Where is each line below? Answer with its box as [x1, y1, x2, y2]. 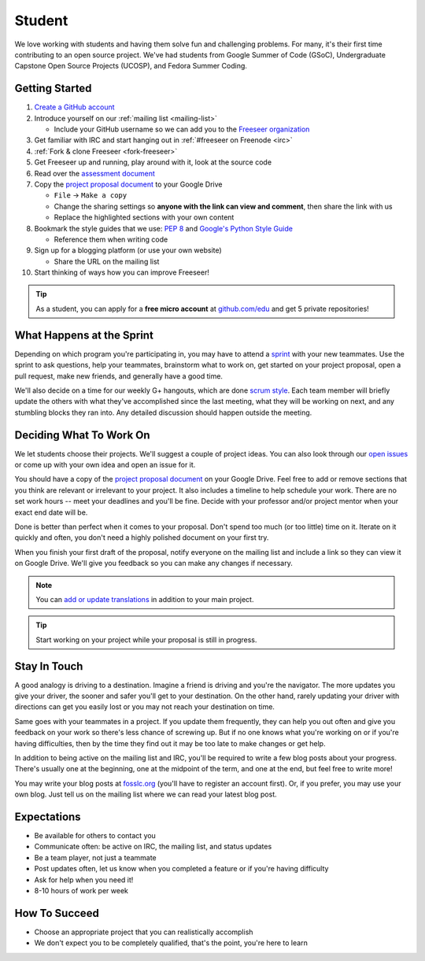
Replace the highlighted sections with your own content [54, 213, 235, 222]
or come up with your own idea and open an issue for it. [14, 460, 196, 470]
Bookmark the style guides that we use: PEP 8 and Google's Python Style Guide [34, 224, 293, 233]
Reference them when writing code [54, 235, 168, 244]
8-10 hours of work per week [34, 886, 129, 895]
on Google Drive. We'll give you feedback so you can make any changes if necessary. [14, 559, 293, 568]
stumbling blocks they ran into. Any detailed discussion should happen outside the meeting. [14, 408, 312, 417]
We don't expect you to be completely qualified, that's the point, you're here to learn [34, 938, 309, 948]
